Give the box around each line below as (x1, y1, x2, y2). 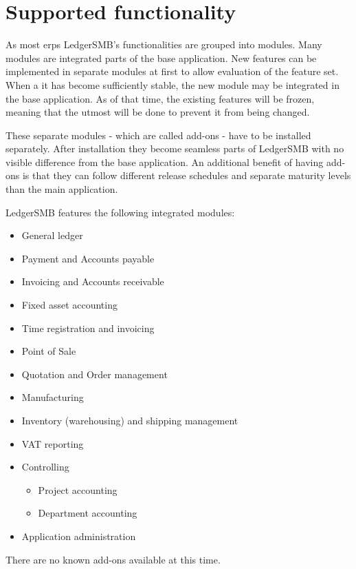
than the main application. (5, 182, 118, 196)
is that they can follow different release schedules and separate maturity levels (22, 168, 351, 183)
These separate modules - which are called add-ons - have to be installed (5, 127, 311, 142)
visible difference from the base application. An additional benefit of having (5, 154, 324, 169)
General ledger (21, 228, 83, 242)
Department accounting (38, 506, 137, 520)
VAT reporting (21, 436, 84, 451)
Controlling (21, 459, 69, 474)
